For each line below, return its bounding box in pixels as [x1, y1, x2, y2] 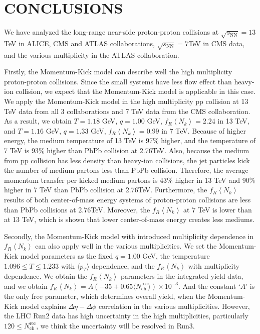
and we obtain [4, 280, 48, 291]
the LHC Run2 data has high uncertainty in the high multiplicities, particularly [4, 310, 248, 321]
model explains [20, 300, 66, 311]
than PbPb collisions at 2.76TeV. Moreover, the [4, 204, 150, 214]
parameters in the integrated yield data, [121, 271, 243, 281]
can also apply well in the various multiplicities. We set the [35, 241, 217, 251]
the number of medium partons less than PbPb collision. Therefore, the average [4, 165, 248, 175]
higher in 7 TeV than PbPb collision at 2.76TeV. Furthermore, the [4, 184, 207, 195]
